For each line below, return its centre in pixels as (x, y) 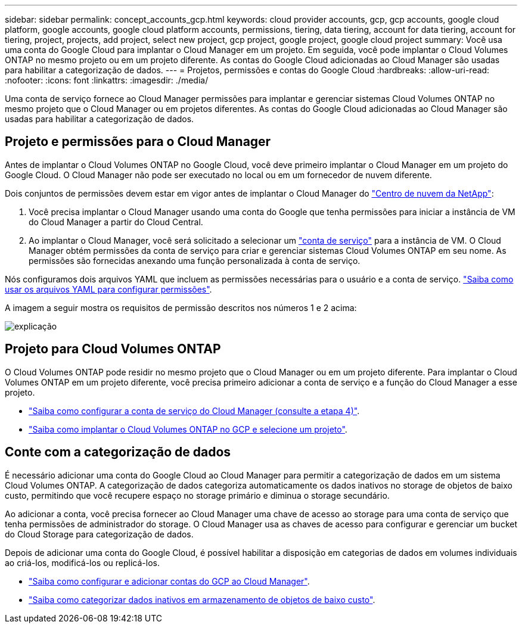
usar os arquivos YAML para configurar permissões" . (108, 289)
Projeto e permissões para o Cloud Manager (138, 142)
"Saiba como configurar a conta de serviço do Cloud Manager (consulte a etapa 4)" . (194, 411)
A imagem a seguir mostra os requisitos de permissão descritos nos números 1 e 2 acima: (181, 307)
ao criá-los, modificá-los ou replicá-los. (82, 562)
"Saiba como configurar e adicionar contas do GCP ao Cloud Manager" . (169, 581)
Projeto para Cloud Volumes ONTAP (113, 349)
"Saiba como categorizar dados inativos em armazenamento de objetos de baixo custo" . (202, 599)
